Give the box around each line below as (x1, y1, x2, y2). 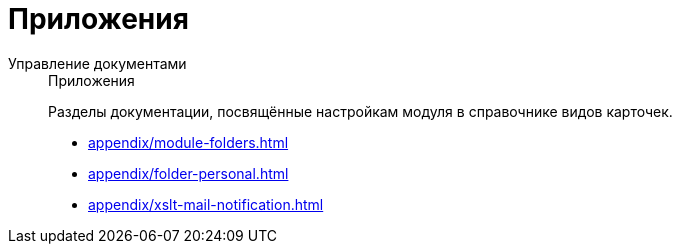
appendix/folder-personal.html (88, 164, 289, 182)
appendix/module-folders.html (88, 133, 289, 151)
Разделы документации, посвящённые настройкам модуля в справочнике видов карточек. (48, 102, 673, 120)
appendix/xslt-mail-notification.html (88, 195, 324, 213)
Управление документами (8, 54, 187, 72)
